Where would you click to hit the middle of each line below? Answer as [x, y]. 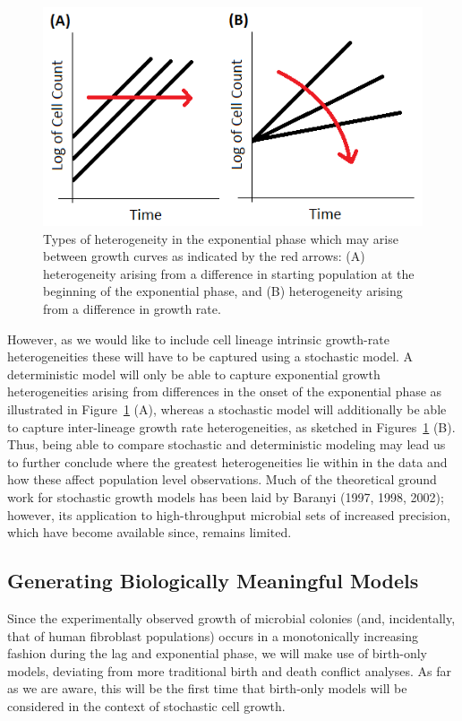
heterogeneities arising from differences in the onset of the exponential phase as [225, 391]
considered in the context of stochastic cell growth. [146, 705]
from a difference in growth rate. [132, 309]
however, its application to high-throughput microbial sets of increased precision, [229, 514]
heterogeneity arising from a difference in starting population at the [229, 273]
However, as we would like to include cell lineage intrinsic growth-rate [198, 339]
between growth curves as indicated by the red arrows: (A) [204, 256]
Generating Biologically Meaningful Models [213, 581]
